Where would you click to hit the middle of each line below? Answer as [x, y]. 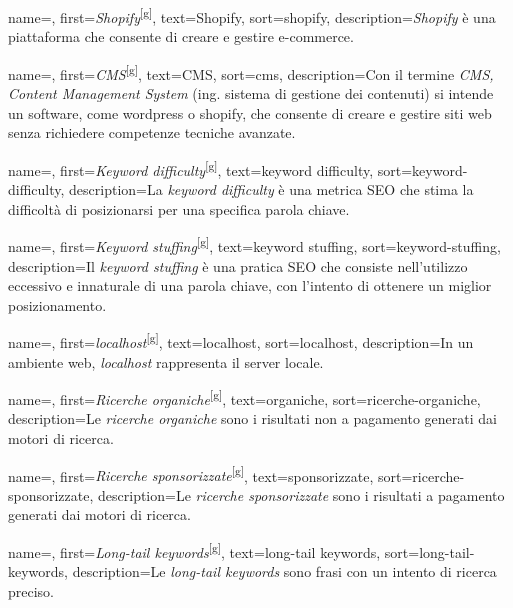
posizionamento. [57, 304]
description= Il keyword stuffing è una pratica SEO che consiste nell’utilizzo [238, 265]
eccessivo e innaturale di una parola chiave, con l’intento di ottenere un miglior [250, 285]
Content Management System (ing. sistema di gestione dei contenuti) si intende [251, 93]
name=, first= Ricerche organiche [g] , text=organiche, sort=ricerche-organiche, [244, 397]
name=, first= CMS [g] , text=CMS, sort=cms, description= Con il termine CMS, [251, 72]
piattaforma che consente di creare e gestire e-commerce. [181, 36]
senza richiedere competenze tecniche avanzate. [152, 132]
